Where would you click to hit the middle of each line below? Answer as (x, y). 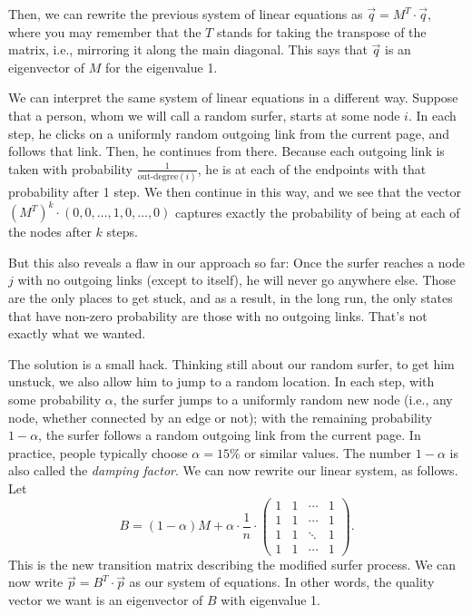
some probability (55, 399)
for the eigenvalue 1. (161, 67)
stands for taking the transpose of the (321, 31)
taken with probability (70, 168)
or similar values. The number (328, 452)
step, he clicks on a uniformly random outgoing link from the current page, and (229, 133)
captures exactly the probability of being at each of (318, 212)
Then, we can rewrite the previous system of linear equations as (186, 14)
